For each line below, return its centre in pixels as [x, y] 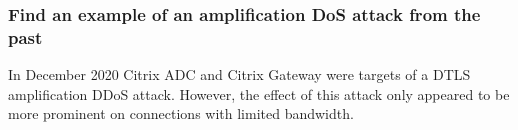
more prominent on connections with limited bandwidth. [181, 113]
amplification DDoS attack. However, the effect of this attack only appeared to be [259, 93]
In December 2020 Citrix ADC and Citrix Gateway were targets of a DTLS [239, 74]
